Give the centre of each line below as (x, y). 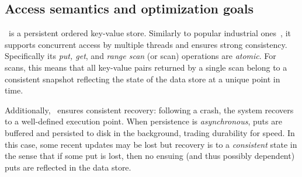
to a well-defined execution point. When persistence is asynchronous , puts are (143, 121)
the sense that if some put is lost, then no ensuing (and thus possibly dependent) (150, 156)
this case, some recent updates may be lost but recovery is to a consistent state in (151, 144)
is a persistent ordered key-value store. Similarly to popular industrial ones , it (150, 33)
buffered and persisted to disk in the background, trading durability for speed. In (150, 132)
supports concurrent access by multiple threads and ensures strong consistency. (146, 44)
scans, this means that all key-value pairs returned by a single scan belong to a (146, 67)
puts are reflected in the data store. (68, 167)
